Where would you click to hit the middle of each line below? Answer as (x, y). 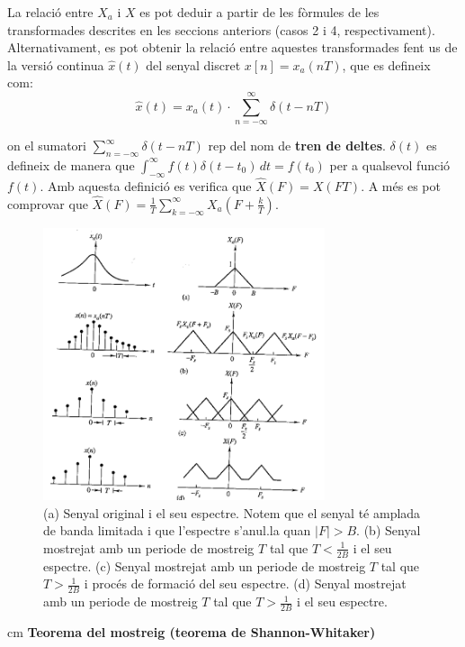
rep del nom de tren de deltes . (297, 146)
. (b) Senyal (389, 530)
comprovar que (48, 203)
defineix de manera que (71, 164)
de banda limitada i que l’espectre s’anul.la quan (177, 530)
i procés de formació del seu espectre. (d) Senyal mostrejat (245, 583)
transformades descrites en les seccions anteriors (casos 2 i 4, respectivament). (221, 29)
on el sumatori (47, 146)
